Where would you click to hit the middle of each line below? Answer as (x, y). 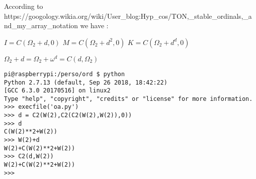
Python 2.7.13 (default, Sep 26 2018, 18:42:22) (86, 82)
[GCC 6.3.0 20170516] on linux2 (57, 91)
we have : (94, 25)
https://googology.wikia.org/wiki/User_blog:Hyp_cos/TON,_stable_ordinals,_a (128, 16)
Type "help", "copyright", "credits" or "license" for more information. (128, 99)
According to (24, 6)
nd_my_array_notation (41, 25)
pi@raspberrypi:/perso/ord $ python (64, 74)
